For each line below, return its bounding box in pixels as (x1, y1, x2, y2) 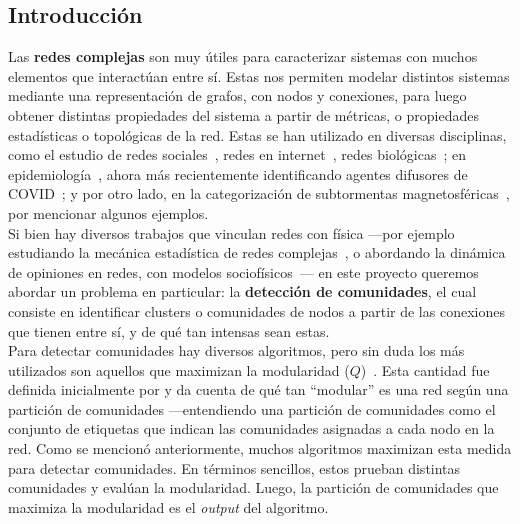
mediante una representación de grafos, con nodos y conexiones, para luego (8, 85, 467, 106)
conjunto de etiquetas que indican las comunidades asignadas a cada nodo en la (8, 418, 495, 439)
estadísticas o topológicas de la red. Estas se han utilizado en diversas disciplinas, (8, 124, 507, 145)
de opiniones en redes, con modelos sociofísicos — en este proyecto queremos (8, 261, 479, 282)
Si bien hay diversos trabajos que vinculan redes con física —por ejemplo (8, 222, 455, 243)
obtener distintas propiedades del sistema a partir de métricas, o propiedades (8, 104, 479, 125)
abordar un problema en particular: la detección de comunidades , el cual (8, 281, 477, 302)
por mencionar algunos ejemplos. (8, 202, 209, 223)
